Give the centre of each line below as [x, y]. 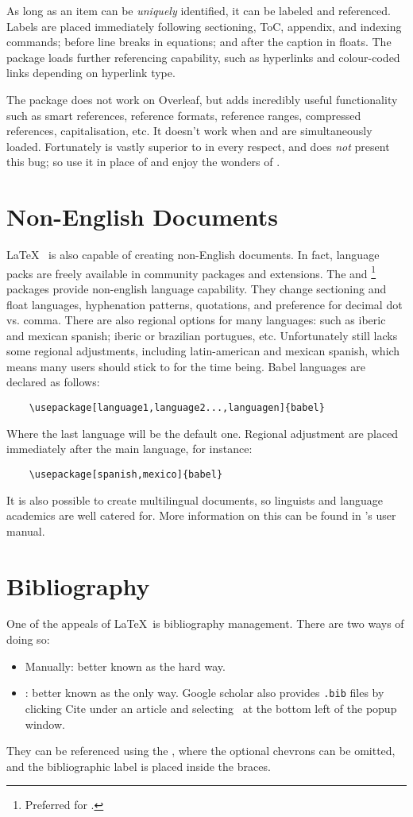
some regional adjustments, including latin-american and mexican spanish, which [203, 351]
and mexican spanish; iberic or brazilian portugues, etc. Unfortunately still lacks [202, 335]
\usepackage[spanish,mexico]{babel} [126, 474]
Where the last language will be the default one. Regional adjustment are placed [203, 433]
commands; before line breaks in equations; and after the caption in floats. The [199, 42]
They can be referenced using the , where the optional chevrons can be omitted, [201, 751]
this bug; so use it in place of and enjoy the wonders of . [143, 162]
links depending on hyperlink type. [91, 73]
